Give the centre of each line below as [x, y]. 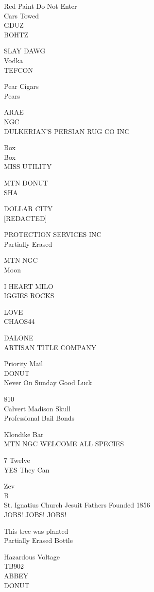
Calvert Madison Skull [37, 408]
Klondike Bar [24, 434]
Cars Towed [22, 15]
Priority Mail [24, 364]
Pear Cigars [21, 86]
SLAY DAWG [25, 51]
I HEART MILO [29, 286]
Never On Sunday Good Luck [48, 382]
